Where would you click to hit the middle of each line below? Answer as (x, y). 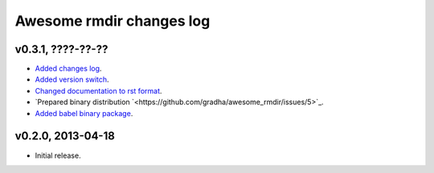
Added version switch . (72, 79)
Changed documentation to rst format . (98, 91)
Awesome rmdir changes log (113, 21)
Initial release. (58, 155)
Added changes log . (68, 69)
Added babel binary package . (84, 113)
